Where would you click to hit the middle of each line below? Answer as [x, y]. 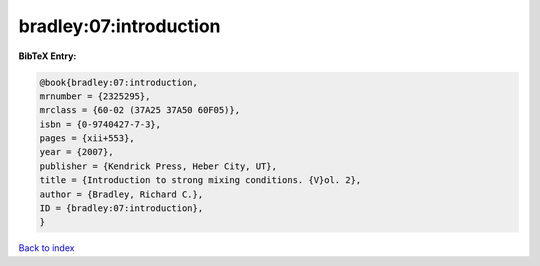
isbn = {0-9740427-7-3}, [100, 124]
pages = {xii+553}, [87, 138]
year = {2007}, [76, 152]
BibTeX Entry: [47, 56]
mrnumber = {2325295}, [95, 96]
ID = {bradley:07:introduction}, [121, 208]
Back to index [46, 248]
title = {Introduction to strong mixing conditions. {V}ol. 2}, [200, 180]
